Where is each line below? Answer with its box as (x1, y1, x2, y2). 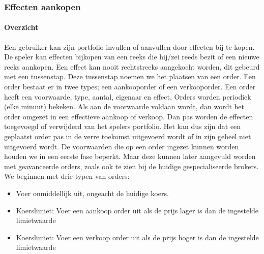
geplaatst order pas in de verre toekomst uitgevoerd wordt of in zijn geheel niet (4, 131, 251, 141)
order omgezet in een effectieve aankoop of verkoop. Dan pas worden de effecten (4, 111, 253, 121)
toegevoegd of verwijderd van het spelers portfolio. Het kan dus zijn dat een (4, 121, 241, 132)
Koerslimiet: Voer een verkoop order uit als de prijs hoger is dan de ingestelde (16, 232, 259, 242)
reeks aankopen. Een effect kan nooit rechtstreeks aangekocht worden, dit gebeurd (4, 61, 260, 72)
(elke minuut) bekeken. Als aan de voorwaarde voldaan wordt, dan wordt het (4, 101, 244, 112)
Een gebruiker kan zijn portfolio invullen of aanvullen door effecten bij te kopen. (4, 41, 255, 52)
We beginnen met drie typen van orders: (4, 171, 130, 181)
